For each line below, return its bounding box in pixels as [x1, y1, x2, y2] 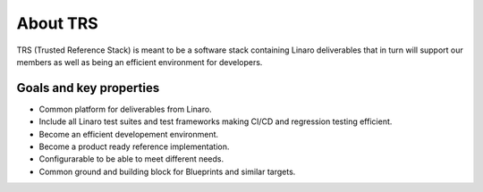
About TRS [16, 13, 98, 33]
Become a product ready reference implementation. [38, 141, 230, 152]
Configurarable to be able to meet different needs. [38, 154, 225, 164]
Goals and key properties [16, 80, 160, 96]
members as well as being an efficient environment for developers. [16, 56, 263, 67]
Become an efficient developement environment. [38, 129, 219, 139]
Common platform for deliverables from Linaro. [38, 104, 212, 114]
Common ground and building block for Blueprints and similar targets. [38, 166, 296, 177]
